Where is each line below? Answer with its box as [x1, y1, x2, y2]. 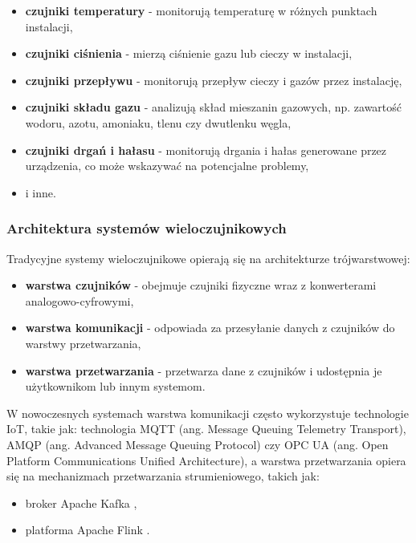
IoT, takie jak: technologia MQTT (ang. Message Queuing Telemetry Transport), [6, 420, 406, 437]
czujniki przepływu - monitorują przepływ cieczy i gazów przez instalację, [25, 71, 402, 88]
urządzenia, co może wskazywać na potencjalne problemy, [25, 157, 309, 174]
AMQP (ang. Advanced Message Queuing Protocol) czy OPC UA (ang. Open [6, 436, 389, 452]
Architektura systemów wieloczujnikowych [6, 218, 287, 238]
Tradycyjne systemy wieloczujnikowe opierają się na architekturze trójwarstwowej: [6, 249, 410, 266]
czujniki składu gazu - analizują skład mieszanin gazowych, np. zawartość [25, 99, 402, 115]
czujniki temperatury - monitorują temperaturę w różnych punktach [25, 2, 377, 18]
